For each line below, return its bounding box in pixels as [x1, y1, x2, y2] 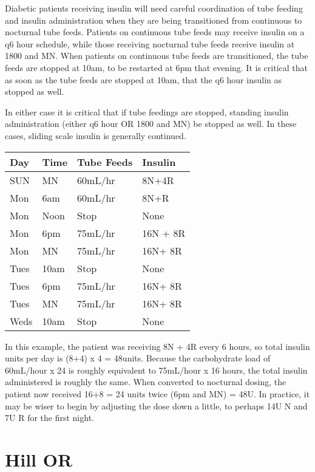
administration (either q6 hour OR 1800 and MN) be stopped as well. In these [5, 117, 297, 130]
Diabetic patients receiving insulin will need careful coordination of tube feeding [5, 2, 303, 14]
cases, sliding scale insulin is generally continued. [5, 129, 186, 142]
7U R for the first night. [5, 411, 94, 424]
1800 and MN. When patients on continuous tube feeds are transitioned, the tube [5, 49, 308, 62]
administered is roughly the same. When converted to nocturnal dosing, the [5, 375, 286, 388]
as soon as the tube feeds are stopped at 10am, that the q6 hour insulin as [5, 73, 282, 86]
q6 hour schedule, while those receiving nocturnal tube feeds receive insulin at [5, 37, 295, 50]
